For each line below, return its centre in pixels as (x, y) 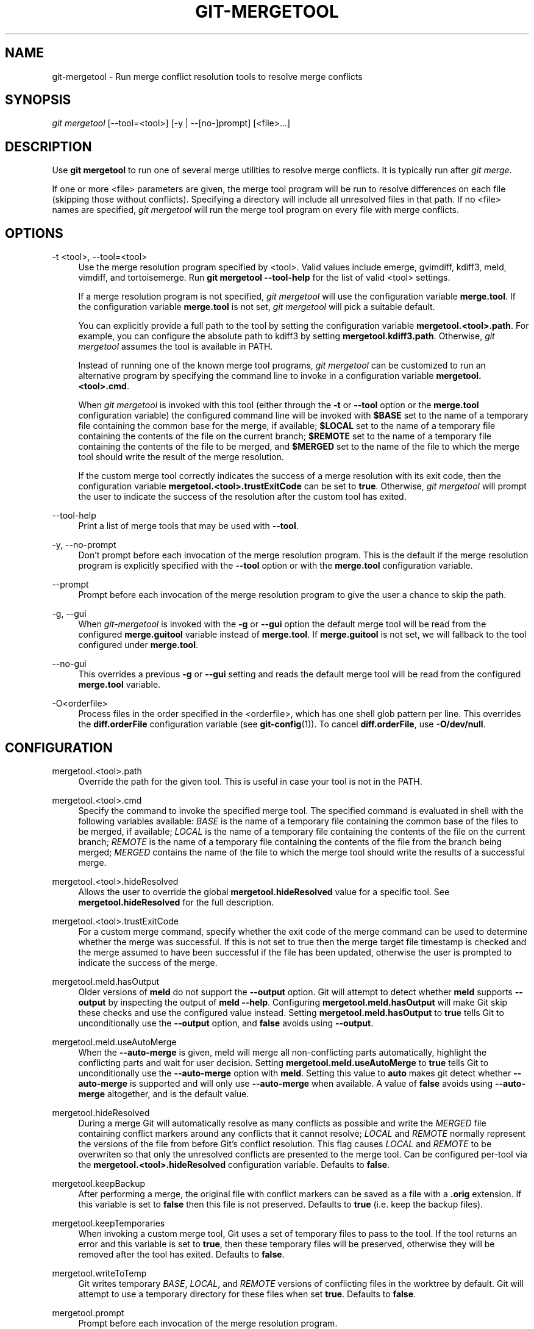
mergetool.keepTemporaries (109, 1223)
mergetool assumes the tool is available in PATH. (176, 347)
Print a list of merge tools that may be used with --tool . (188, 526)
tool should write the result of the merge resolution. (181, 457)
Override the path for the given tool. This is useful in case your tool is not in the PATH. (250, 781)
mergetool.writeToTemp (99, 1273)
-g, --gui (69, 614)
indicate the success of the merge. (148, 962)
